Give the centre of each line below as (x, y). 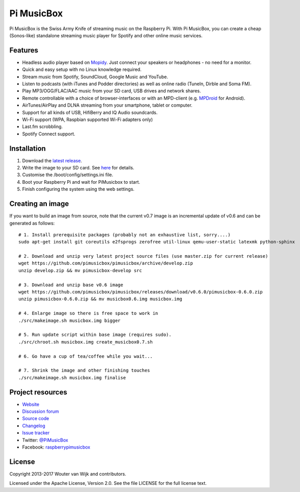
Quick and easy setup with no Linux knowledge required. (82, 69)
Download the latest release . (52, 160)
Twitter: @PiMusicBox (45, 440)
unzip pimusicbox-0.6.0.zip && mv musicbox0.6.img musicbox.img (101, 299)
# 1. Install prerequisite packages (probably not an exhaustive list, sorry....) (125, 235)
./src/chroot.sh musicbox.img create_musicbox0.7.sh (86, 342)
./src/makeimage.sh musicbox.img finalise (72, 377)
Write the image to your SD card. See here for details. (78, 168)
